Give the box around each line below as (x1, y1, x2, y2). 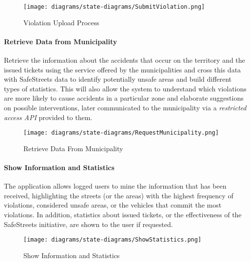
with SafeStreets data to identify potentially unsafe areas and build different (4, 74, 232, 84)
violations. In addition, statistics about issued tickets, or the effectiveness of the (4, 210, 242, 220)
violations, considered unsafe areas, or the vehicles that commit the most (4, 200, 222, 210)
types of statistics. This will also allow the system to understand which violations (4, 83, 247, 93)
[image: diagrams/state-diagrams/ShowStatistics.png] (23, 236, 202, 244)
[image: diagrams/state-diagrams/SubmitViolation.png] (23, 3, 205, 10)
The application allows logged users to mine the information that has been (4, 181, 227, 191)
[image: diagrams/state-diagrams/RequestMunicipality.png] (23, 129, 219, 137)
